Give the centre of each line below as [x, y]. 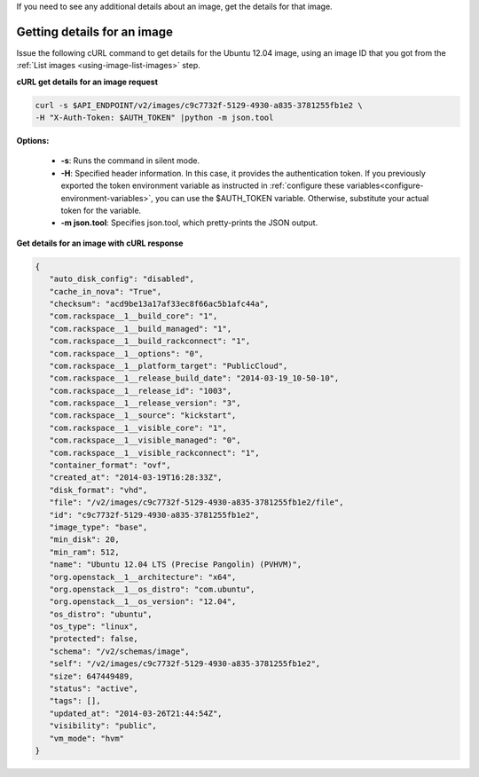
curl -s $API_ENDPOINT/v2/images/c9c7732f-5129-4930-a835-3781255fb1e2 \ [199, 105]
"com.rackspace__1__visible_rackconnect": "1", [155, 453]
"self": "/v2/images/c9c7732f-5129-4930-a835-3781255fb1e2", [185, 664]
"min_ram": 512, [84, 552]
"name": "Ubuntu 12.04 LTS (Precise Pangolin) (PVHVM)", [176, 565]
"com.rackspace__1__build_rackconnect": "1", [150, 341]
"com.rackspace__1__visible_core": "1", [138, 428]
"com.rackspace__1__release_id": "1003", [141, 391]
